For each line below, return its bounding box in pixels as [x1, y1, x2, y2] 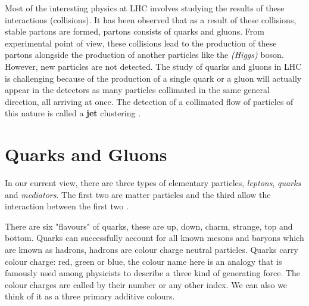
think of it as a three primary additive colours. [5, 290, 175, 302]
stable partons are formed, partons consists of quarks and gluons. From [5, 25, 264, 38]
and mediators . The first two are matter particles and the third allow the [5, 188, 271, 200]
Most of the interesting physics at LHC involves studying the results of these [5, 2, 285, 14]
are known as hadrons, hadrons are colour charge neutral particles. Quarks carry [5, 243, 298, 256]
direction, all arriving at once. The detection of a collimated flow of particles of [5, 95, 294, 107]
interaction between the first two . [5, 200, 129, 212]
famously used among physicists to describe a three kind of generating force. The [5, 267, 301, 279]
